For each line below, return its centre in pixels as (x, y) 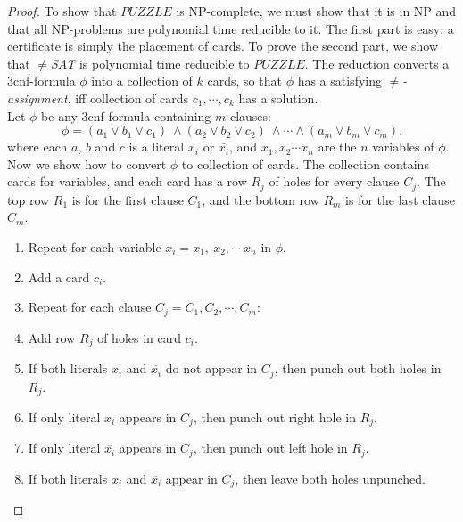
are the (337, 147)
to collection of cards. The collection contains (305, 163)
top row (29, 199)
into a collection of (142, 81)
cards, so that (244, 81)
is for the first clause (128, 199)
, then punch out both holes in (358, 368)
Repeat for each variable (95, 246)
